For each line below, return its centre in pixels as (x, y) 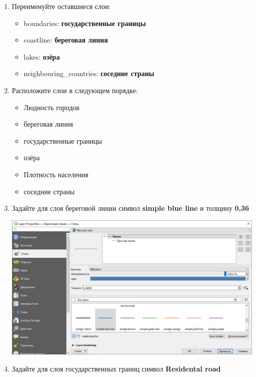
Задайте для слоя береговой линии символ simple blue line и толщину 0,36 (130, 208)
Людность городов (51, 107)
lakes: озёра (42, 56)
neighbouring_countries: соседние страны (89, 73)
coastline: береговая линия (66, 40)
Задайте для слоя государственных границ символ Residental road (116, 368)
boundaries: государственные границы (85, 23)
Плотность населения (56, 174)
